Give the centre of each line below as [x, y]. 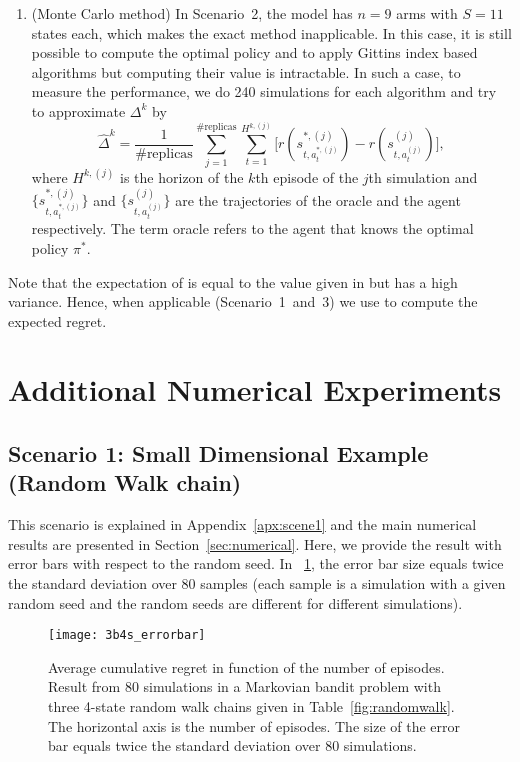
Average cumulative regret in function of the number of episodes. [246, 666]
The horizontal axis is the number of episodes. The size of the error [254, 725]
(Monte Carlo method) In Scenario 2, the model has [192, 13]
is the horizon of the [182, 176]
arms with [427, 13]
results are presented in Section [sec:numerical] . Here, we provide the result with [255, 543]
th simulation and [423, 176]
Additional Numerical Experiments [255, 389]
